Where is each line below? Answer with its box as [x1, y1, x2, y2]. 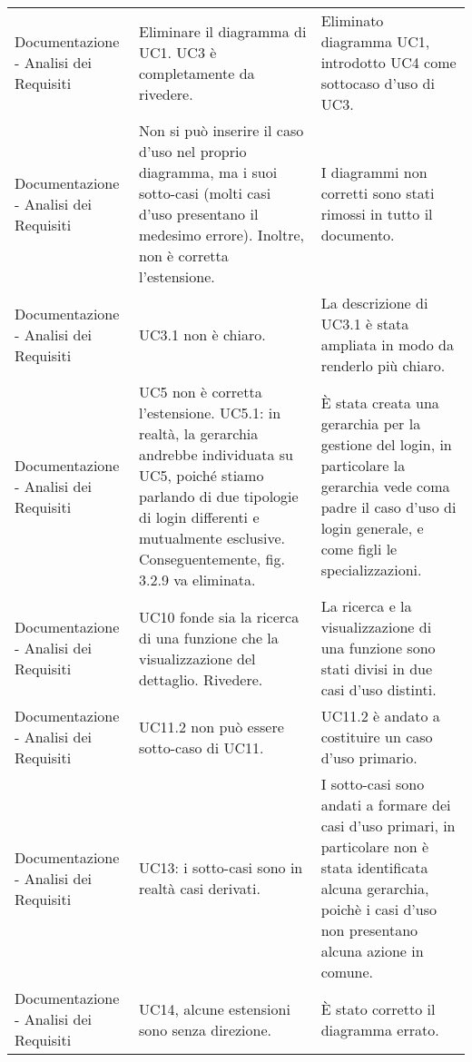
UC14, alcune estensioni [139, 998, 290, 1019]
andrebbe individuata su [139, 444, 293, 465]
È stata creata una [320, 391, 439, 413]
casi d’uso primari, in [320, 815, 456, 836]
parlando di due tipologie [139, 486, 299, 506]
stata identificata [320, 857, 428, 878]
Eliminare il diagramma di [139, 20, 307, 42]
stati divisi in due [320, 658, 433, 679]
